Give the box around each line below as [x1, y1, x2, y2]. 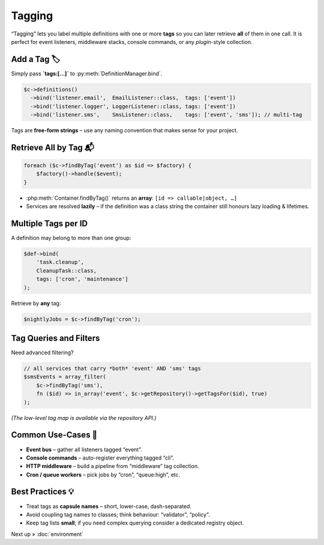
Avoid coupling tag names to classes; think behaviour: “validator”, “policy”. [26, 511, 210, 518]
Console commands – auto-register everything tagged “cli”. [26, 454, 174, 461]
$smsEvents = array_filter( [23, 374, 106, 380]
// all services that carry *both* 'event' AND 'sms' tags [23, 365, 201, 372]
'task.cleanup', [36, 259, 84, 266]
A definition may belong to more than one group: [11, 235, 131, 242]
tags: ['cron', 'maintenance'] [36, 276, 128, 283]
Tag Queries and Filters [11, 333, 100, 343]
